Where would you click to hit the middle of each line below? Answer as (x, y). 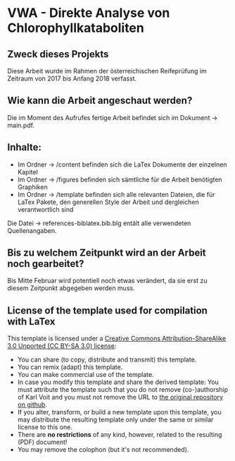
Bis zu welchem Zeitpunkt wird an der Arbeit (107, 253)
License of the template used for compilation (107, 310)
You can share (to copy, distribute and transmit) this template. (107, 360)
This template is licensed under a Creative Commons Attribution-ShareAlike (117, 339)
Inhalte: (25, 147)
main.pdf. (21, 125)
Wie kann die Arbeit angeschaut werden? (100, 101)
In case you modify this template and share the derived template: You (118, 382)
